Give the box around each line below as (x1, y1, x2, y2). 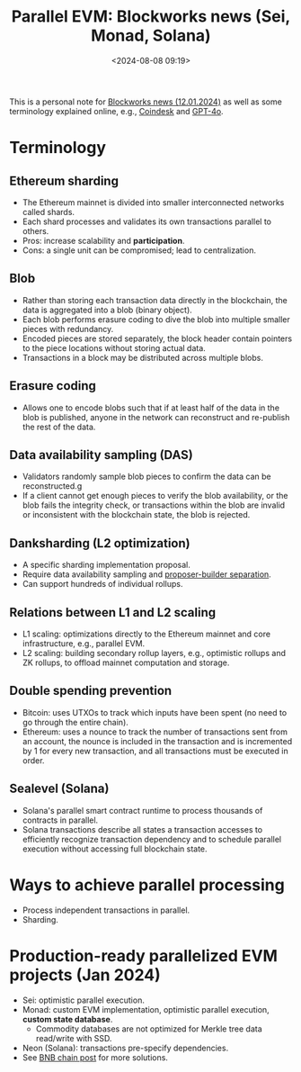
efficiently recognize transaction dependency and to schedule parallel (22, 833, 282, 844)
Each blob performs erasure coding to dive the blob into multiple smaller (22, 313, 290, 325)
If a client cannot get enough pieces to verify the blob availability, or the (22, 491, 288, 501)
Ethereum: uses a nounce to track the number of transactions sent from (22, 726, 288, 737)
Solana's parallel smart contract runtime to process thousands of (22, 805, 263, 815)
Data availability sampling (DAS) (9, 447, 193, 463)
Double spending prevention (9, 683, 173, 698)
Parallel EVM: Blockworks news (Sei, (11, 6, 291, 27)
